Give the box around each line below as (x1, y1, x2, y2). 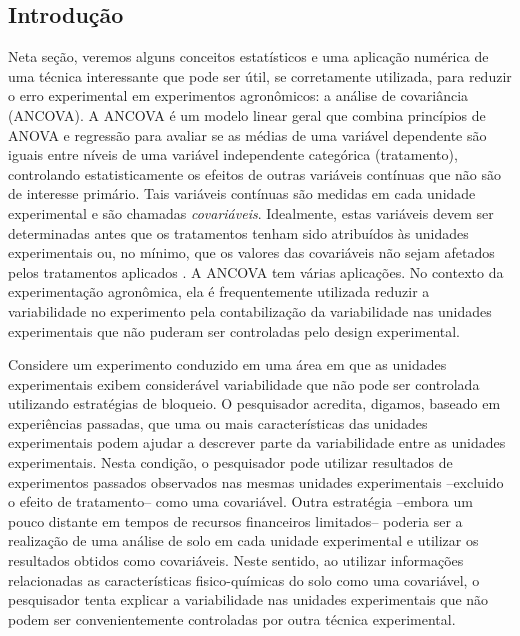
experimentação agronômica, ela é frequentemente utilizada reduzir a (8, 281, 430, 302)
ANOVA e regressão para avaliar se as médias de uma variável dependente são (8, 124, 487, 145)
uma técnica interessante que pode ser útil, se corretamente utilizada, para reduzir (8, 65, 512, 86)
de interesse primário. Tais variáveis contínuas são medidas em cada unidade (8, 183, 476, 204)
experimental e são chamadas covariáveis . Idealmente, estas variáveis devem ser (8, 202, 494, 223)
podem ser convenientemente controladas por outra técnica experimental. (8, 608, 456, 629)
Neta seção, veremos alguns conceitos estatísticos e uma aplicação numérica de (8, 46, 489, 67)
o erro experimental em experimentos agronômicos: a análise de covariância (8, 85, 469, 106)
